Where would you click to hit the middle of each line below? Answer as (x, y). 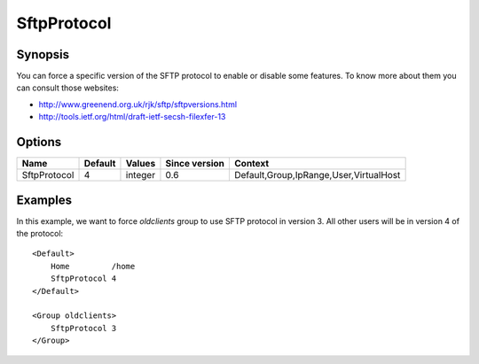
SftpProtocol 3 (83, 328)
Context (251, 164)
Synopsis (43, 54)
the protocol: (40, 234)
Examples (44, 200)
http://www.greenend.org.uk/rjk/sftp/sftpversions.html (138, 104)
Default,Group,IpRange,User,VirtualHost (317, 175)
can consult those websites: (68, 88)
